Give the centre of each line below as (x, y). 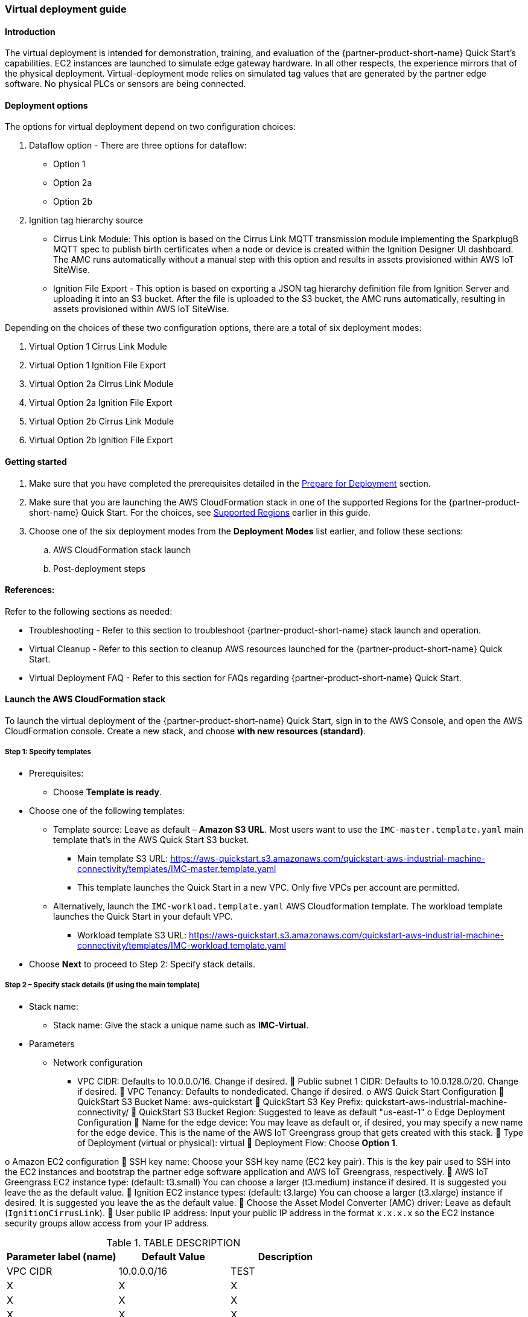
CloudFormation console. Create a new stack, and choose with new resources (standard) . (185, 731)
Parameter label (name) (62, 1256)
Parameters (52, 1043)
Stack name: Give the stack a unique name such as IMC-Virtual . (181, 1025)
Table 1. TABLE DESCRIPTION (173, 1242)
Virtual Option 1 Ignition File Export (97, 365)
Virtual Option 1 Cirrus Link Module (98, 347)
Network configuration (98, 1062)
